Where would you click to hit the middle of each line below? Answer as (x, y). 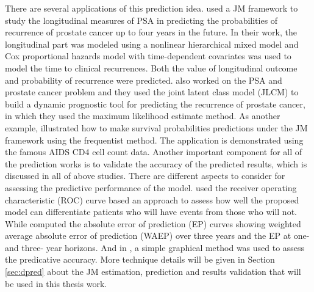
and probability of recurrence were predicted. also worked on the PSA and (144, 80)
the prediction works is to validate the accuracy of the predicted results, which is (156, 163)
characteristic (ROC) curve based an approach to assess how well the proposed (152, 199)
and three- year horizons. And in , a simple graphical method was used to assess (155, 247)
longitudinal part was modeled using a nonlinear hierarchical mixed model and (152, 44)
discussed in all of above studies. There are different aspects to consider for (145, 176)
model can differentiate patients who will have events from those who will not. (151, 212)
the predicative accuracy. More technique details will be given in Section (140, 259)
